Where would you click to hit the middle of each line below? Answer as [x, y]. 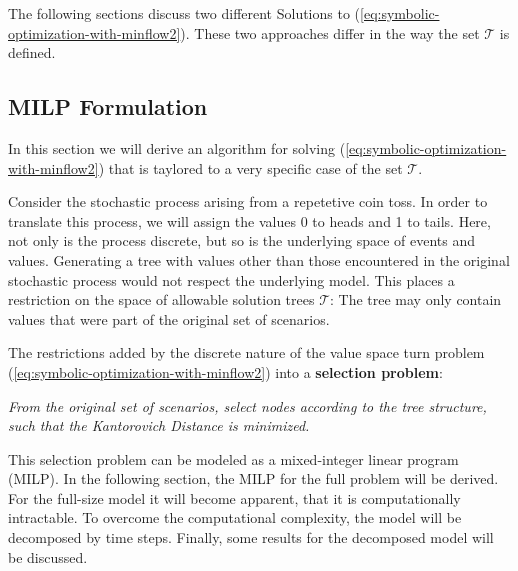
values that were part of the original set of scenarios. [169, 318]
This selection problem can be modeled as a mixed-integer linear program [233, 458]
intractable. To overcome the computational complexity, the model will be [235, 517]
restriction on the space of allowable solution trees [161, 299]
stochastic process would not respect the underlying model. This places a [231, 279]
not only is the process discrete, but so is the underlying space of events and [241, 240]
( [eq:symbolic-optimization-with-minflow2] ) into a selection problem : [225, 371]
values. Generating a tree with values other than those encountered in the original [259, 259]
